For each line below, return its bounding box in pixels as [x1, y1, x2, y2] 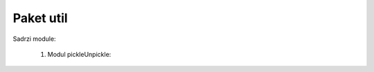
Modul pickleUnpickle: [47, 50, 112, 58]
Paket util [12, 10, 69, 26]
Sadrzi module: [12, 35, 56, 43]
